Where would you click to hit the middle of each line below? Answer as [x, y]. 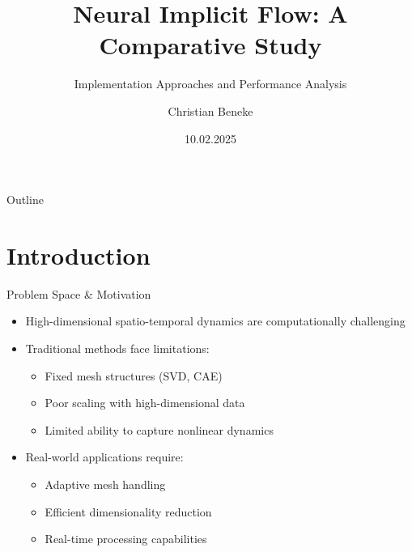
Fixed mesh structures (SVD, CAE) [134, 375]
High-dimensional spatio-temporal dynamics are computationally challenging [215, 321]
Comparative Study [210, 45]
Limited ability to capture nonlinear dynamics [159, 429]
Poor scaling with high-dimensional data [145, 403]
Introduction [79, 255]
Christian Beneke [210, 110]
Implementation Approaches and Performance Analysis [210, 84]
